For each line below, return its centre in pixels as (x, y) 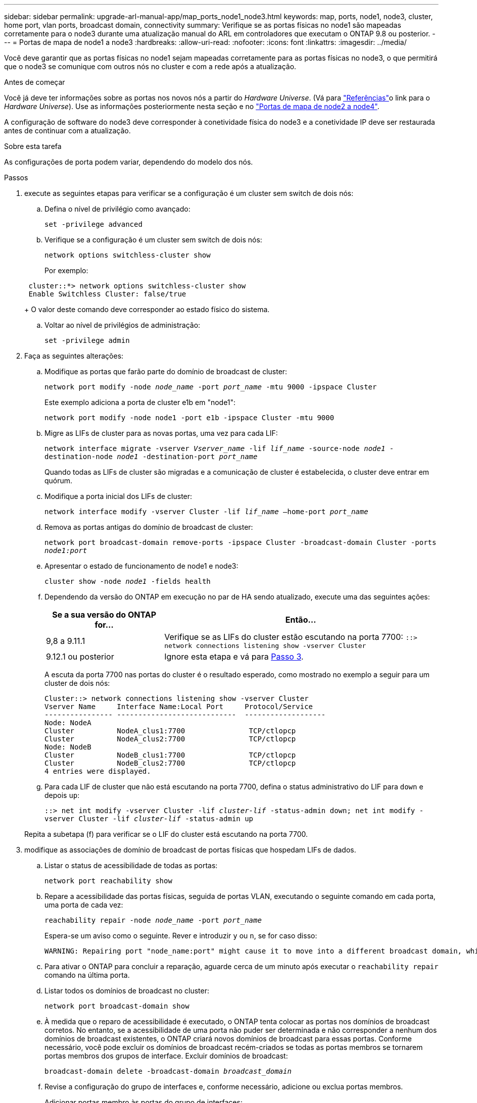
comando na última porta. (87, 975)
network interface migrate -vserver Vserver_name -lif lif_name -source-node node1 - (219, 448)
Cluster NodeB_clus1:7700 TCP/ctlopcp (170, 755)
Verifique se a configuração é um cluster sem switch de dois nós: (153, 240)
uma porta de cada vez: (84, 905)
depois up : (62, 795)
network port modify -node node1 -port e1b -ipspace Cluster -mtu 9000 (189, 418)
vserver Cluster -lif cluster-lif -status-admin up (149, 819)
